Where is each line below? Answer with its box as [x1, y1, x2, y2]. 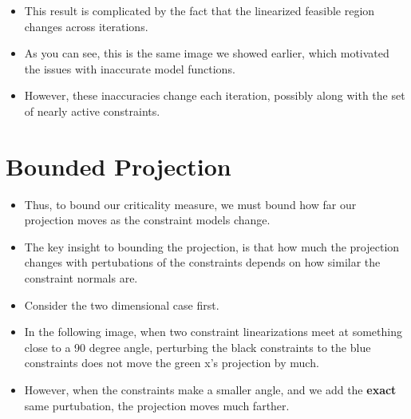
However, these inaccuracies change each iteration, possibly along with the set [24, 87, 405, 104]
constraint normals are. [24, 270, 138, 287]
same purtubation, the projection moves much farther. [24, 397, 290, 413]
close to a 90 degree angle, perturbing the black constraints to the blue [24, 338, 371, 355]
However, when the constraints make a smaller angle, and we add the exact [24, 381, 397, 398]
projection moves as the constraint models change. [24, 211, 271, 228]
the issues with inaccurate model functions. [24, 60, 235, 77]
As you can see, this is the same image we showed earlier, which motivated [24, 45, 389, 61]
